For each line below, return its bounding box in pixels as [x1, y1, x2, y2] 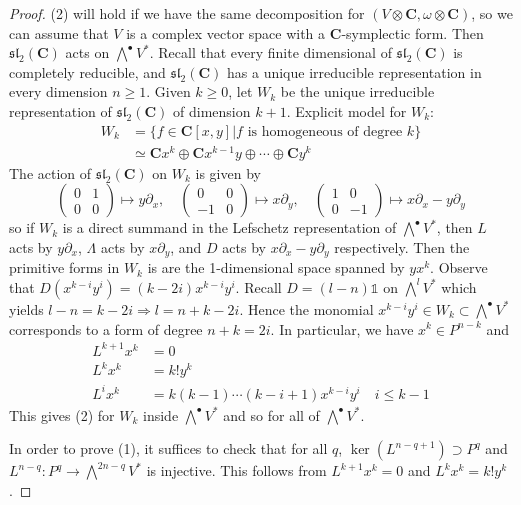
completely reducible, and [9, 61, 166, 82]
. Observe [430, 257, 488, 278]
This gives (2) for [9, 404, 115, 425]
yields [9, 298, 44, 319]
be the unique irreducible [280, 81, 435, 102]
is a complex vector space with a [126, 22, 326, 43]
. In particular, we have [270, 318, 414, 339]
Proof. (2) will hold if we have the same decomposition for [9, 3, 365, 23]
